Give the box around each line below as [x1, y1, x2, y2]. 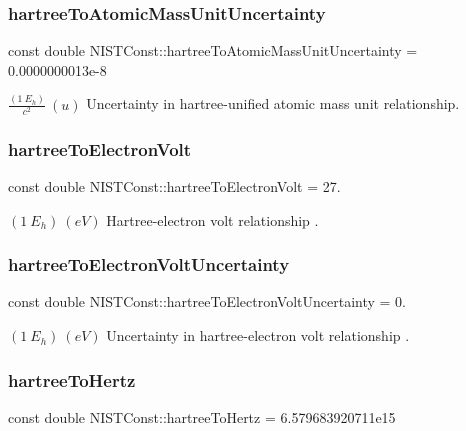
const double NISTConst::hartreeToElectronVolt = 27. [8, 176, 341, 197]
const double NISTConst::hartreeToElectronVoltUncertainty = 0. [8, 291, 406, 312]
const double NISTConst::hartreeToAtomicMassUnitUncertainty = [8, 40, 418, 61]
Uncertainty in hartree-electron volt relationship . [106, 325, 410, 346]
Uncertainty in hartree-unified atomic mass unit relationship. [86, 93, 460, 114]
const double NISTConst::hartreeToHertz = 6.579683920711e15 [8, 406, 396, 427]
